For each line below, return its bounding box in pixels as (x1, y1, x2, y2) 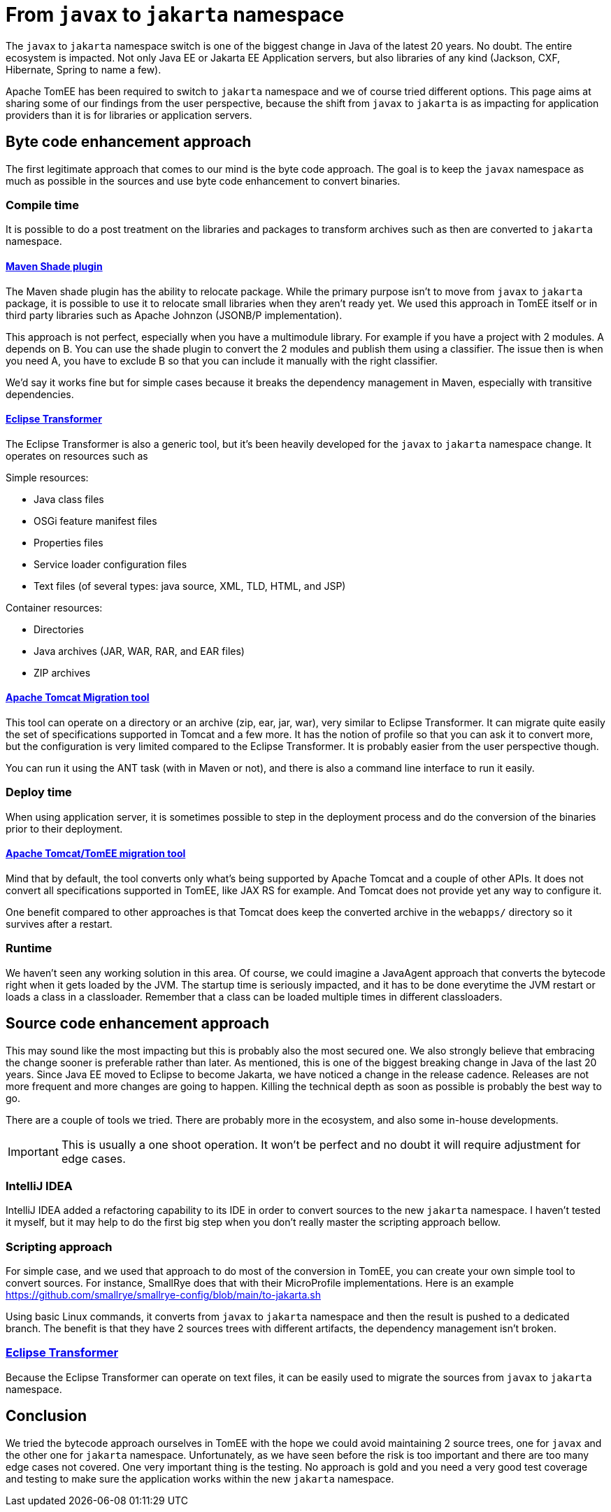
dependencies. (6, 388, 74, 400)
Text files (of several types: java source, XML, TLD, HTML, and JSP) (34, 579, 346, 592)
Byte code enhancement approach (6, 133, 252, 151)
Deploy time (6, 785, 72, 800)
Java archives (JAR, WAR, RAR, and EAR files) (34, 644, 245, 657)
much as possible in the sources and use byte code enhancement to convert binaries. (6, 174, 401, 187)
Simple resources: (6, 471, 89, 483)
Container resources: (6, 601, 103, 614)
